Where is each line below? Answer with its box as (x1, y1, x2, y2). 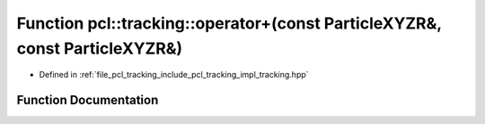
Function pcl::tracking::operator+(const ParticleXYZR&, (16, 13, 442, 33)
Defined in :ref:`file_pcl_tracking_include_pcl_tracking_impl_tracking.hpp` (39, 70, 309, 80)
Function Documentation (16, 93, 159, 108)
